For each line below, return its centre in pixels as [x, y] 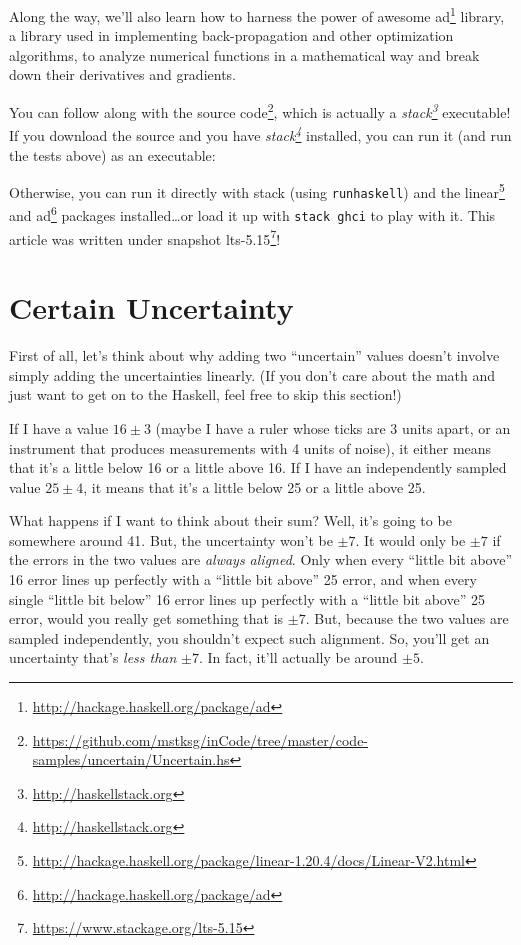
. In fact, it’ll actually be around [298, 657]
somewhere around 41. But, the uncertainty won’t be [171, 539]
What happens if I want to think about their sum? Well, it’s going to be [230, 520]
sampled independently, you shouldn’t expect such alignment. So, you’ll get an [249, 637]
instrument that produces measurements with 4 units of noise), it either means [250, 447]
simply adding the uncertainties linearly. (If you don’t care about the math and [252, 374]
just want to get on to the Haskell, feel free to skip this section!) [205, 394]
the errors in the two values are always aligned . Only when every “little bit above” [261, 559]
